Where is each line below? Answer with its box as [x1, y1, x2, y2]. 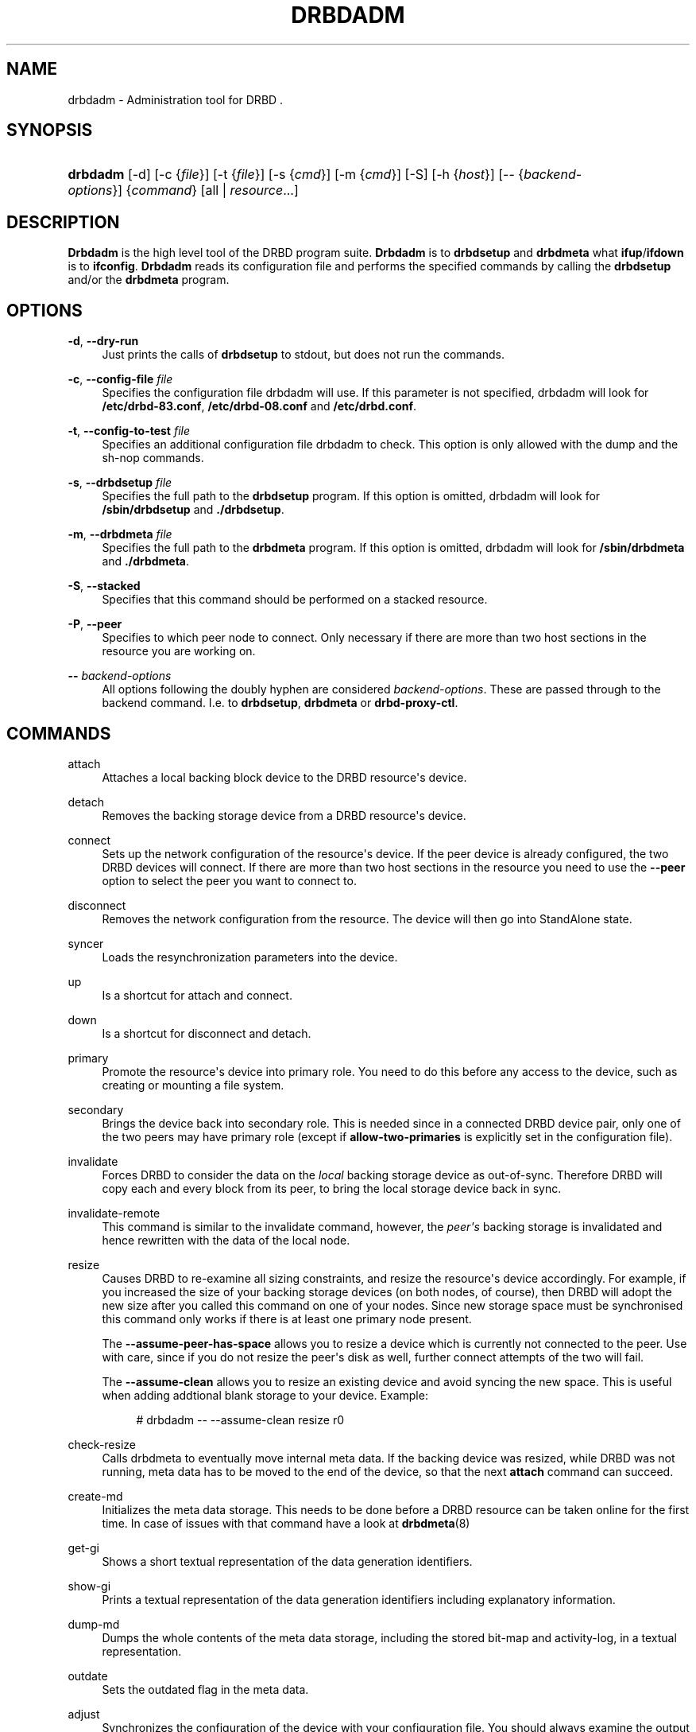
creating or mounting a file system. [102, 1078, 284, 1092]
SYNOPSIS [6, 120, 93, 141]
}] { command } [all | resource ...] [112, 182, 299, 199]
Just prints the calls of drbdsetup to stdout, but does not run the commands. [102, 348, 505, 362]
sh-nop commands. [102, 451, 204, 465]
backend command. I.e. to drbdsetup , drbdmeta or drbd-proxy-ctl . [102, 696, 458, 710]
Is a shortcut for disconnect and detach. [102, 1026, 311, 1040]
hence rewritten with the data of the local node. [102, 1233, 350, 1247]
